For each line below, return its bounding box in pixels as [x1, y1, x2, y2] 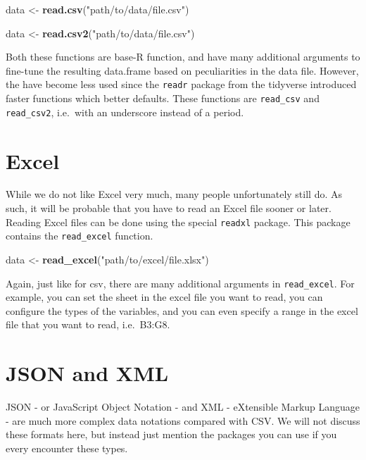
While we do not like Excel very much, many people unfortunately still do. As [6, 187, 342, 201]
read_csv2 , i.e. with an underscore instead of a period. [6, 104, 244, 119]
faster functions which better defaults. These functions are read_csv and [6, 91, 320, 106]
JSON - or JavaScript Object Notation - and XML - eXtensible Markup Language [6, 399, 360, 414]
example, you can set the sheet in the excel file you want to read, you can [6, 290, 323, 304]
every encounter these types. [6, 440, 128, 455]
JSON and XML [6, 359, 169, 387]
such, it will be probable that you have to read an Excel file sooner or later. [6, 201, 332, 216]
